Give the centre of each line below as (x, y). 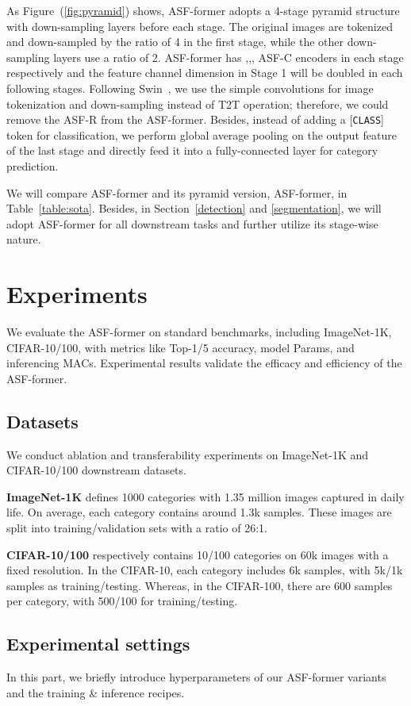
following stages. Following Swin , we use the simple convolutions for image (190, 88)
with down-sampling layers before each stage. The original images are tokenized (200, 26)
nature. (24, 239)
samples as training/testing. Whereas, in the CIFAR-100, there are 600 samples (200, 585)
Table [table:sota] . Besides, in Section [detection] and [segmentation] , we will (194, 208)
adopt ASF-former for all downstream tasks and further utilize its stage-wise (192, 223)
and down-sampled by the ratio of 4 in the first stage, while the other (175, 42)
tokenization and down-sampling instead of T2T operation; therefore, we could (198, 104)
